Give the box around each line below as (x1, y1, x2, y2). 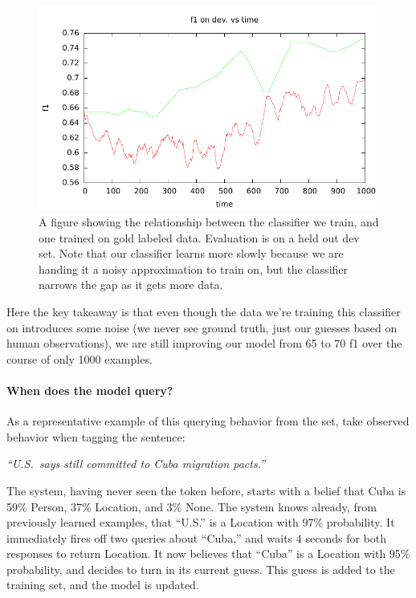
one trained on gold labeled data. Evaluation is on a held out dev (39, 229, 360, 246)
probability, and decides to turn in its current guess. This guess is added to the (6, 560, 395, 577)
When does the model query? (6, 381, 173, 398)
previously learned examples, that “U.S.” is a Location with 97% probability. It (6, 514, 395, 531)
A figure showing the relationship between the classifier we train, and (39, 213, 379, 230)
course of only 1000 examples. (6, 350, 153, 367)
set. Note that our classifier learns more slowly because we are (39, 245, 344, 262)
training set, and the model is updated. (6, 576, 199, 593)
